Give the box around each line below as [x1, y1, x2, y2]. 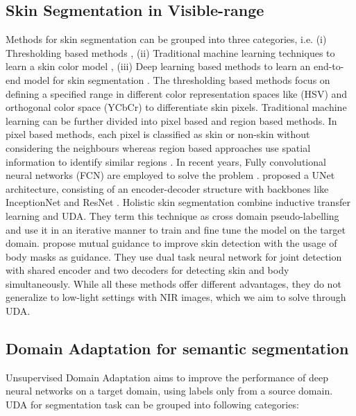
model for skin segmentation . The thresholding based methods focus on [24, 72, 330, 87]
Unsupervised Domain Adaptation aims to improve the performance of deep [6, 370, 328, 384]
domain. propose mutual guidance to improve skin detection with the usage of [6, 236, 337, 250]
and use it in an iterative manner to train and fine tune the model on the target [6, 222, 346, 236]
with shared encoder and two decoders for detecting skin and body [6, 263, 289, 277]
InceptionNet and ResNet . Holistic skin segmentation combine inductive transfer [6, 195, 350, 209]
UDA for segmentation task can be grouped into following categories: [6, 397, 299, 412]
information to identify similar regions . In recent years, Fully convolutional [6, 154, 326, 168]
